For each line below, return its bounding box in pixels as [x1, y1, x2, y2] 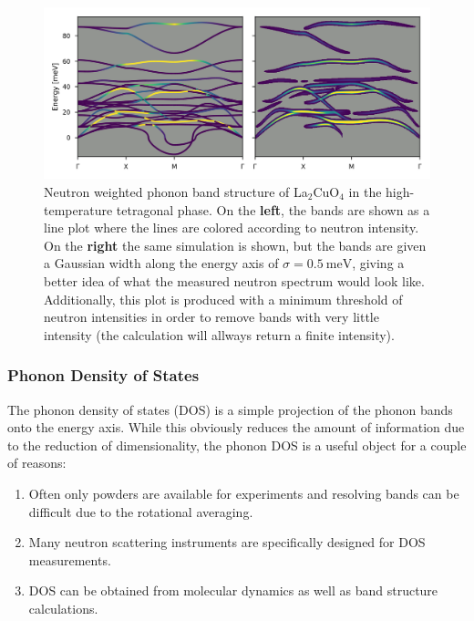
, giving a [352, 254, 405, 273]
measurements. [28, 550, 111, 569]
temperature [44, 200, 113, 219]
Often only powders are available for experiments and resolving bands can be [28, 483, 459, 502]
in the [348, 181, 382, 201]
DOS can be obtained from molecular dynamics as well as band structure [28, 581, 438, 600]
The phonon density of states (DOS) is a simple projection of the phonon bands [7, 399, 453, 419]
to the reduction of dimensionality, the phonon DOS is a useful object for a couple [7, 435, 467, 454]
